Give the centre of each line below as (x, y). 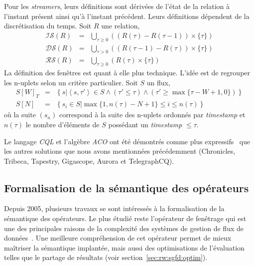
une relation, (121, 26)
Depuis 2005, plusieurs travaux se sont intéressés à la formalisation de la (114, 208)
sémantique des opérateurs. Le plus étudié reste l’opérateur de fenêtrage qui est (125, 218)
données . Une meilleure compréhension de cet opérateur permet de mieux (118, 238)
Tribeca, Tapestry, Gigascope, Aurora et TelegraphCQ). (89, 160)
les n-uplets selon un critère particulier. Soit (71, 82)
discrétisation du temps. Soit (48, 26)
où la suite (20, 115)
